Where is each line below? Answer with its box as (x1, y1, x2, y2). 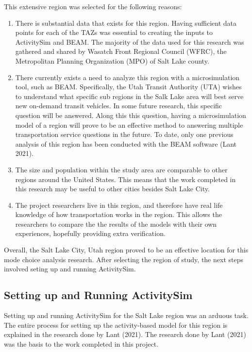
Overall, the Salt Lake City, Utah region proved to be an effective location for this (4, 245, 249, 255)
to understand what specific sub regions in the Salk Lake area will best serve (15, 91, 244, 101)
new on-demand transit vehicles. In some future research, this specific (15, 101, 222, 111)
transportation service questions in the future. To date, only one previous (15, 129, 234, 139)
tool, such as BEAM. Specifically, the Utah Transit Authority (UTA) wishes (15, 82, 242, 92)
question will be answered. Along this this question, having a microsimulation (15, 110, 246, 120)
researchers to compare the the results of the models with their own (15, 218, 217, 229)
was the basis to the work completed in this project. (4, 338, 159, 349)
